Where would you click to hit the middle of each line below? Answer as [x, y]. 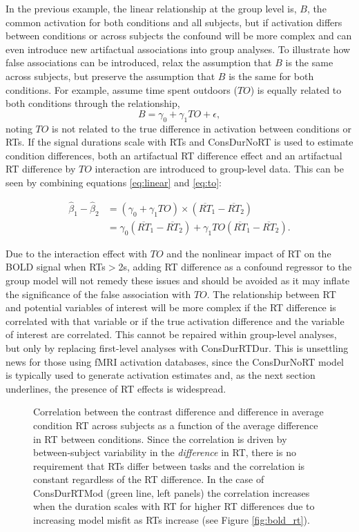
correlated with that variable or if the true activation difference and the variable [175, 321]
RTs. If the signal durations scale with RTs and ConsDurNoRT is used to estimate [179, 142]
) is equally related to [296, 89]
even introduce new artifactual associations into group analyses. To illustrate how [178, 49]
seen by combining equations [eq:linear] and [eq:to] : [114, 182]
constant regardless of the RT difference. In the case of [149, 479]
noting [19, 128]
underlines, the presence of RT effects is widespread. [116, 388]
